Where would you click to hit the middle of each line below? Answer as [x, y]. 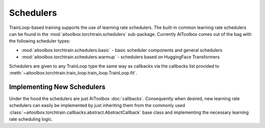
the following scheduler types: [40, 41]
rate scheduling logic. [31, 119]
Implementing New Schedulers [57, 87]
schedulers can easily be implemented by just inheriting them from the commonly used [97, 105]
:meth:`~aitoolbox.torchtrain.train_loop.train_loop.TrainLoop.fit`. [73, 73]
